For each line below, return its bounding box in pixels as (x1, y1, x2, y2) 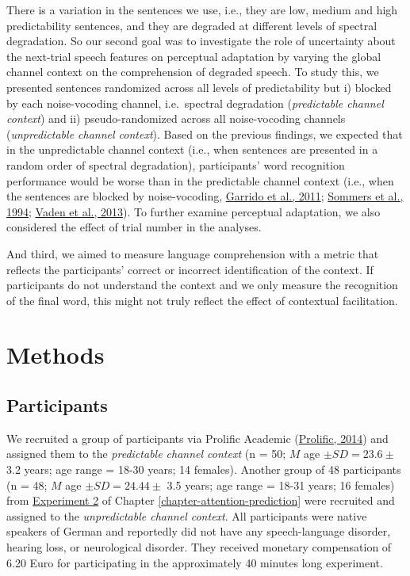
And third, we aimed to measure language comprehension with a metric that (6, 245, 379, 261)
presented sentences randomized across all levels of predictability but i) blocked (6, 78, 392, 95)
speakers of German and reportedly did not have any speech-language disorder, (6, 523, 391, 540)
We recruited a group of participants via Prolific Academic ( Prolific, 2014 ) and (6, 429, 389, 446)
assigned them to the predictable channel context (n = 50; (6, 445, 286, 462)
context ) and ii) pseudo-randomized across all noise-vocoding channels (6, 110, 346, 127)
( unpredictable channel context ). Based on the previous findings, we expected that (6, 125, 403, 142)
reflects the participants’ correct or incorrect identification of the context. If (6, 261, 374, 277)
